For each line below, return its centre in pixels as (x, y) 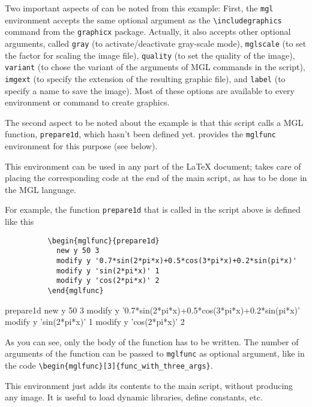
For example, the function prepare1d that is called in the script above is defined (153, 209)
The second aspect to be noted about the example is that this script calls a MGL (154, 122)
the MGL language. (40, 189)
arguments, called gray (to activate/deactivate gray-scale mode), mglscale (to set (156, 43)
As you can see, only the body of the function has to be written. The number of (152, 341)
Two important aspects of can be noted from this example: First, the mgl (139, 8)
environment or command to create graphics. (87, 102)
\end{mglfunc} (76, 290)
